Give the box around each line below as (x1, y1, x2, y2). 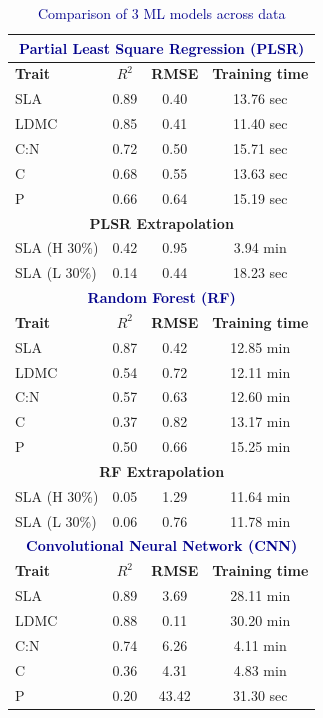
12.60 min (230, 386, 291, 407)
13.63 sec (233, 162, 288, 183)
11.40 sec (233, 113, 288, 134)
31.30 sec (233, 684, 288, 705)
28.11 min (230, 585, 291, 606)
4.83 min (233, 659, 287, 680)
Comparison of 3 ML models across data (37, 3, 286, 23)
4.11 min (233, 634, 287, 655)
